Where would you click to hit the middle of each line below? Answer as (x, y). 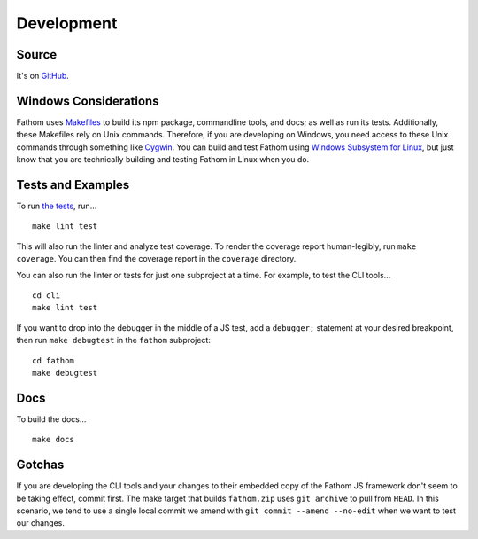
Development (67, 23)
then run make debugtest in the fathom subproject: (114, 340)
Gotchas (40, 465)
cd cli (46, 296)
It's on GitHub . (43, 76)
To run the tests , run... (57, 206)
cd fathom (53, 360)
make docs (53, 440)
